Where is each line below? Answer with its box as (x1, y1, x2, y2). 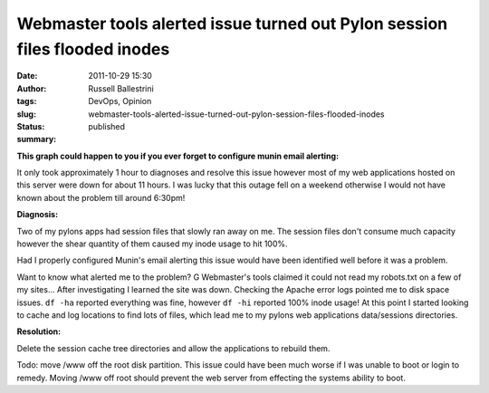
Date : (16, 71, 38, 81)
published (88, 120, 126, 131)
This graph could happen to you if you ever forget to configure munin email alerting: (16, 150, 340, 161)
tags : (16, 96, 37, 107)
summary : (16, 134, 57, 145)
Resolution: (16, 326, 62, 337)
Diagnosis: (16, 209, 59, 220)
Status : (16, 120, 45, 131)
